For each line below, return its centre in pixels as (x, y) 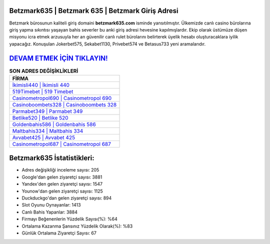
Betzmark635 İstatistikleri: (52, 158)
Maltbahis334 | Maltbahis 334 (48, 131)
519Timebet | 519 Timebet (43, 91)
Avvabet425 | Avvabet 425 (43, 137)
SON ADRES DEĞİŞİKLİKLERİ (44, 71)
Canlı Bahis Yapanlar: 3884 (49, 212)
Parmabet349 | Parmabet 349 (47, 111)
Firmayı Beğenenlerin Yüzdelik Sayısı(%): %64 (69, 219)
